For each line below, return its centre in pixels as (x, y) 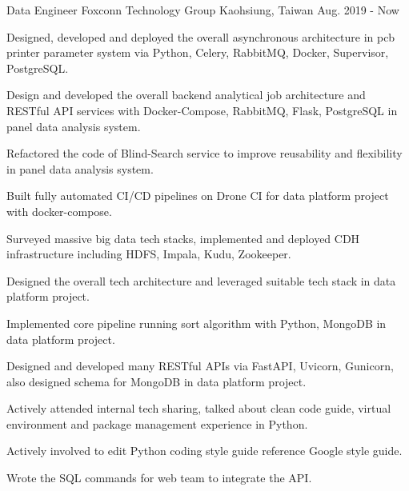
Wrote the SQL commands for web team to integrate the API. (159, 478)
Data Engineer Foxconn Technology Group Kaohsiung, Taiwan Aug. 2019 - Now (203, 10)
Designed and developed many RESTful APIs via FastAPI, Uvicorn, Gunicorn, (200, 366)
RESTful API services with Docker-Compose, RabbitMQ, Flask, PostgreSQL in (202, 110)
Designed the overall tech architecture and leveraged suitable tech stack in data (201, 280)
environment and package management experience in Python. (157, 423)
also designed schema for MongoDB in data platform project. (156, 381)
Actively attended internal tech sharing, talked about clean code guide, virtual (199, 408)
